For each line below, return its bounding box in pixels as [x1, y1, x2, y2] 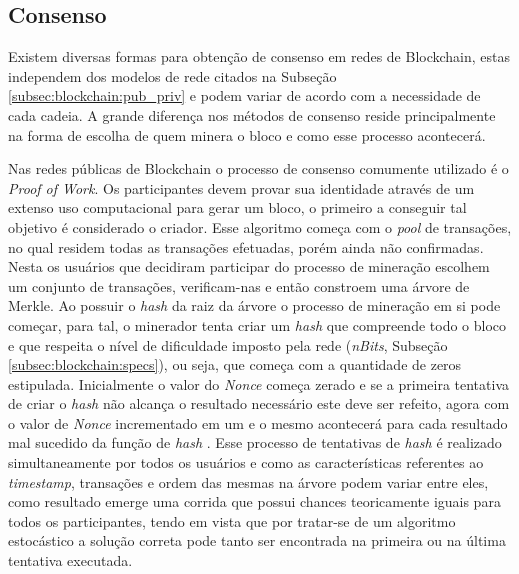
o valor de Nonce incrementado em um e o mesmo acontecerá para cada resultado [8, 412, 508, 433]
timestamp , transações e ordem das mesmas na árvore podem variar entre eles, [8, 471, 489, 492]
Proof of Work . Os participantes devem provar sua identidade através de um [8, 177, 475, 198]
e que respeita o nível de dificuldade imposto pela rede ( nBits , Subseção [8, 334, 448, 355]
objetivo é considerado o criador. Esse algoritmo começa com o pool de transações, [8, 216, 512, 237]
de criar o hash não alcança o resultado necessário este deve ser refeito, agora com [8, 393, 510, 414]
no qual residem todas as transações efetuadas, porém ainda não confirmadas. [8, 236, 484, 257]
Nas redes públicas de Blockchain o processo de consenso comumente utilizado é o [8, 158, 509, 179]
